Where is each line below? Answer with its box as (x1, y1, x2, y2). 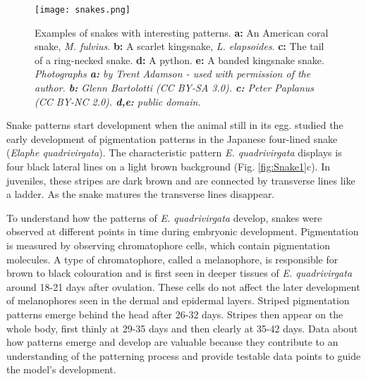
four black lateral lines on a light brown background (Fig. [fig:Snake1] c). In (6, 159, 331, 173)
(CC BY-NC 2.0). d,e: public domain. (35, 94, 201, 108)
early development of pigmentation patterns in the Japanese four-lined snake (6, 131, 338, 146)
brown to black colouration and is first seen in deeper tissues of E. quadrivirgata (6, 266, 353, 280)
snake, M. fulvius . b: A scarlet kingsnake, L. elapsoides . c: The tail (35, 39, 324, 54)
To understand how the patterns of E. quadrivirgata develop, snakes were (6, 210, 322, 225)
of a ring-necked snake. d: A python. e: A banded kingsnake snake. (35, 52, 324, 67)
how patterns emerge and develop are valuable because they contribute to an (6, 335, 338, 349)
